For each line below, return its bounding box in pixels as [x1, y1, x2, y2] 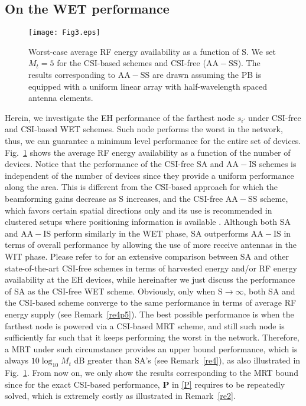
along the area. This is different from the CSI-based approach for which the [5, 181, 278, 193]
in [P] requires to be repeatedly [172, 378, 285, 390]
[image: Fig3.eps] [28, 28, 100, 37]
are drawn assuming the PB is [152, 68, 262, 81]
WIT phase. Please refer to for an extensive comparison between [5, 250, 238, 262]
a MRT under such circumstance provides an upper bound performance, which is [5, 342, 298, 355]
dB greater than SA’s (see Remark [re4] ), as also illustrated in [74, 354, 301, 366]
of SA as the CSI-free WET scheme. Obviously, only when [5, 284, 216, 297]
